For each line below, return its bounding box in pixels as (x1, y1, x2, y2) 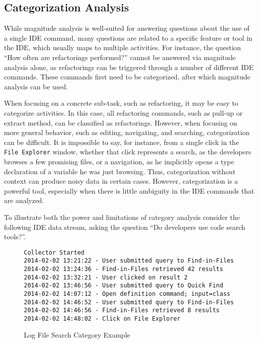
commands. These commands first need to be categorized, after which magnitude (4, 71, 251, 82)
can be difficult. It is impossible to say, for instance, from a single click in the (4, 137, 239, 147)
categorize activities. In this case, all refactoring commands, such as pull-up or (4, 107, 243, 118)
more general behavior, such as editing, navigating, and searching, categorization (4, 127, 250, 137)
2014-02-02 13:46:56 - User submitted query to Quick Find (24, 282, 223, 289)
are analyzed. (4, 195, 44, 206)
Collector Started (24, 249, 85, 256)
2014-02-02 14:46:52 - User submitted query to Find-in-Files (24, 298, 234, 306)
